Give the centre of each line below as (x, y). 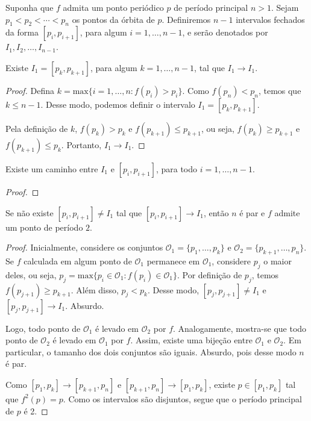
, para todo (177, 168)
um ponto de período (44, 227)
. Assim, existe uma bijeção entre (191, 340)
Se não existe (30, 212)
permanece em (173, 260)
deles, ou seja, (31, 274)
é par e (252, 212)
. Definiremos (186, 19)
